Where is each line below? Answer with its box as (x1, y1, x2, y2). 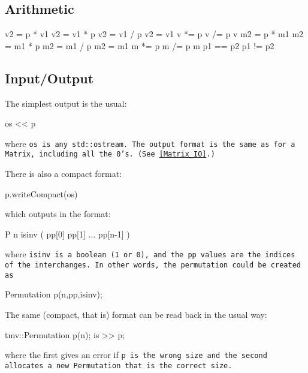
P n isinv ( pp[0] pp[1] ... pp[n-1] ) (5, 227, 130, 240)
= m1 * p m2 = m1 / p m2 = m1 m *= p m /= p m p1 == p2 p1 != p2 (5, 39, 274, 52)
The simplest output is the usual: (5, 97, 127, 109)
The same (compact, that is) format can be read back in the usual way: (5, 308, 267, 321)
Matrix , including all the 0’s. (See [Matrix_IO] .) (5, 150, 215, 159)
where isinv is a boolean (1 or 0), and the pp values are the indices (5, 248, 295, 260)
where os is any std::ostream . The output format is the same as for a (5, 137, 295, 149)
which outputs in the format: (5, 207, 111, 220)
